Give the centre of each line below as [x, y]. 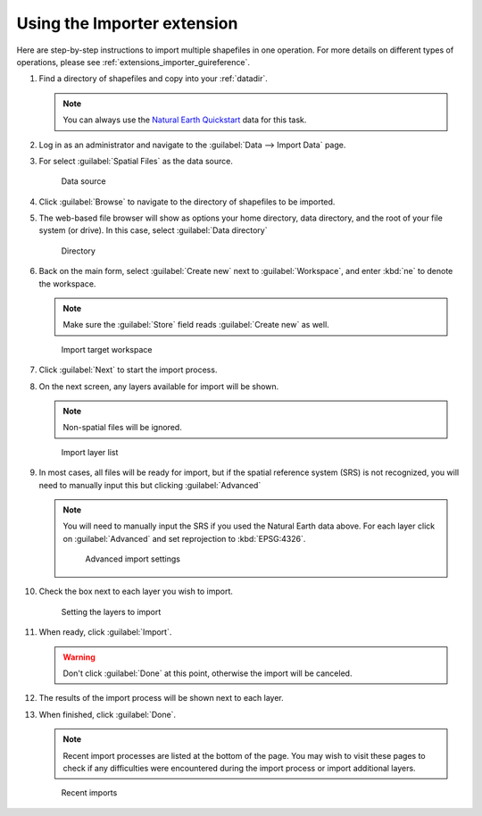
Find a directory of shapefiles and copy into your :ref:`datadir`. [153, 79]
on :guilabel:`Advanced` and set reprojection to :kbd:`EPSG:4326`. [184, 538]
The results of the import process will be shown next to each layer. [162, 698]
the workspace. [67, 283]
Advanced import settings [133, 559]
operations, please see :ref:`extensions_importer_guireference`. [133, 62]
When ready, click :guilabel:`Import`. [105, 632]
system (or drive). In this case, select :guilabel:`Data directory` [153, 230]
